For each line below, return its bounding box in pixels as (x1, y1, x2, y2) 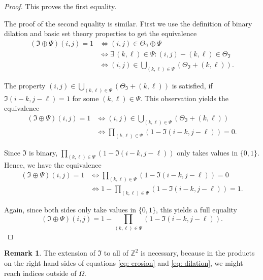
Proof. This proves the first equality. (4, 1, 117, 11)
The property (4, 80, 46, 90)
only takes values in (177, 147, 238, 158)
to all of (104, 247, 128, 258)
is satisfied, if (172, 80, 213, 90)
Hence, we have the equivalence (4, 160, 102, 170)
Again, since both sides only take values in (4, 204, 137, 214)
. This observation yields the (140, 92, 229, 103)
